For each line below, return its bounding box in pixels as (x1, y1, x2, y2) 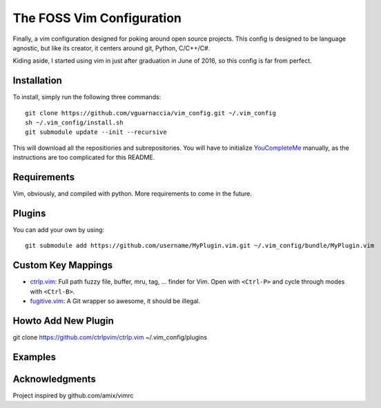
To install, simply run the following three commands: (12, 93, 162, 101)
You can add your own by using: (12, 226, 105, 234)
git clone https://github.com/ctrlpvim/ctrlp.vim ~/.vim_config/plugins (12, 333, 207, 341)
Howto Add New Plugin (12, 315, 114, 327)
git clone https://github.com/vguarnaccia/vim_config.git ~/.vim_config (25, 109, 276, 117)
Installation (12, 75, 62, 86)
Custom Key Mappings (12, 260, 113, 271)
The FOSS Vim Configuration (12, 10, 182, 26)
